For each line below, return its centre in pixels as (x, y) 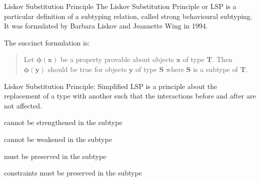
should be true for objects (87, 69)
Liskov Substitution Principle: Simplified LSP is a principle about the (111, 86)
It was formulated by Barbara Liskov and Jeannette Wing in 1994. (106, 26)
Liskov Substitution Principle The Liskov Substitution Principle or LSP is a (120, 6)
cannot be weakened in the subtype (58, 139)
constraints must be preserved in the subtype (73, 173)
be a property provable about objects (117, 59)
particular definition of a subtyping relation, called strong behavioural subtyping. (128, 16)
